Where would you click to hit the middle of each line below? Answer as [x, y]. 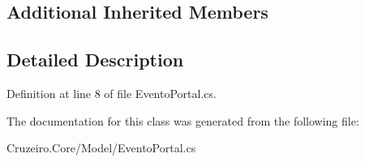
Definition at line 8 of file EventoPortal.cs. [112, 93]
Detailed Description [95, 60]
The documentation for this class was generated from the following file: [183, 120]
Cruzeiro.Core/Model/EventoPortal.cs [101, 148]
